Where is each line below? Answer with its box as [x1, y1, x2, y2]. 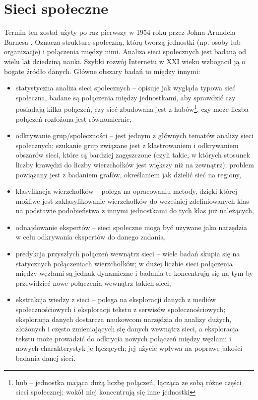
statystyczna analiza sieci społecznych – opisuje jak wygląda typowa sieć [15, 82, 236, 93]
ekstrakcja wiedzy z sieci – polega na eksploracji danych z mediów [15, 294, 216, 305]
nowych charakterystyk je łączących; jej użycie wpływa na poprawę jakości [15, 343, 243, 353]
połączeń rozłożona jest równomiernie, [15, 113, 131, 124]
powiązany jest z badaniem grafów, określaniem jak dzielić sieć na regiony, [15, 169, 241, 179]
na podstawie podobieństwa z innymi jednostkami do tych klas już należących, [15, 205, 254, 216]
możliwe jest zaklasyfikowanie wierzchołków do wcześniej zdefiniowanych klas [15, 195, 249, 206]
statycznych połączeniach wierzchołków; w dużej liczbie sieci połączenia [15, 258, 233, 268]
